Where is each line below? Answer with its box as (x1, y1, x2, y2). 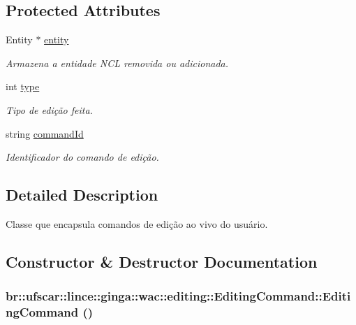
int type (6, 79, 40, 94)
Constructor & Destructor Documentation (6, 250, 318, 272)
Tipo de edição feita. (6, 102, 93, 117)
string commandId (6, 126, 84, 140)
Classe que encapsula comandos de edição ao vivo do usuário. (6, 216, 268, 231)
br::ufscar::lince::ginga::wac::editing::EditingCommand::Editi (6, 287, 351, 305)
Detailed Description (6, 184, 158, 205)
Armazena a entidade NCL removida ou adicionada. (6, 55, 229, 70)
